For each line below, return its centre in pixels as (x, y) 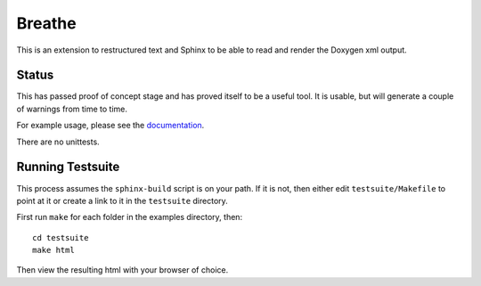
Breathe (46, 23)
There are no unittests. (58, 142)
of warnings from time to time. (72, 109)
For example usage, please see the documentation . (110, 126)
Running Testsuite (68, 167)
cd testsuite (61, 237)
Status (35, 75)
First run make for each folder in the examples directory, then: (130, 217)
